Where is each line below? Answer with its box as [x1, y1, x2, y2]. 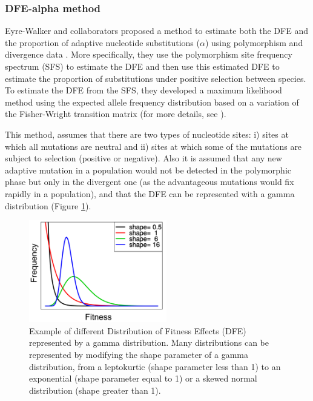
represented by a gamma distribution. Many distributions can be [29, 336, 269, 349]
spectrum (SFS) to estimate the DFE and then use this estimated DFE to [5, 60, 280, 72]
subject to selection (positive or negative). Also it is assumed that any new [5, 152, 282, 164]
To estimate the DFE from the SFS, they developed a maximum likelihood [5, 84, 282, 96]
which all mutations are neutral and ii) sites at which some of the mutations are [5, 140, 302, 152]
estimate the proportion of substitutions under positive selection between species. [5, 72, 306, 84]
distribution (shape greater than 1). [29, 383, 161, 396]
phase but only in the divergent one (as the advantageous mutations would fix [5, 175, 294, 188]
